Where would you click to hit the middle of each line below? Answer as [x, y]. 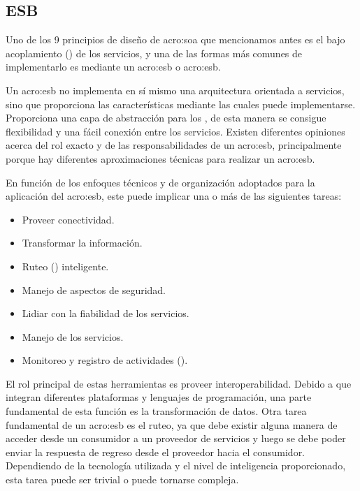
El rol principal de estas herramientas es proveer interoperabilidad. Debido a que [179, 383]
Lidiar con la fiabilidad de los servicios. [106, 313]
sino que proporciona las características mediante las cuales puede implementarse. [181, 104]
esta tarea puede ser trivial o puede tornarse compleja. [122, 479]
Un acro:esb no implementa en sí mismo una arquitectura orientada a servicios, [175, 90]
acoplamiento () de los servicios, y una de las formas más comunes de [154, 53]
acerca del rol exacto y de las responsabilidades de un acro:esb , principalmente [174, 145]
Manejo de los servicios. [73, 336]
